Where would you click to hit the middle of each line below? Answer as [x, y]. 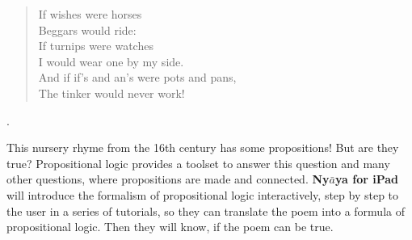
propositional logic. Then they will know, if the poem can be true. [170, 227]
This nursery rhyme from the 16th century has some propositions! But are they [203, 147]
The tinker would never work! [111, 93]
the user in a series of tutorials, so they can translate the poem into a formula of [206, 211]
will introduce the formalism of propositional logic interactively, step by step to [203, 194]
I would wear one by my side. [111, 61]
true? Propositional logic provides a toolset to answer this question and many [198, 163]
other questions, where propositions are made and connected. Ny [168, 179]
